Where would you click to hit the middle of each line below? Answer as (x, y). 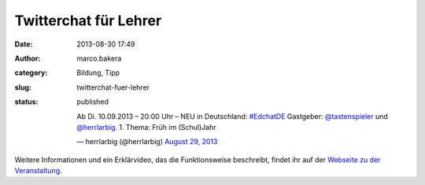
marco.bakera (99, 58)
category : (31, 73)
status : (26, 102)
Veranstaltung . (38, 171)
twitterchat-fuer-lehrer (113, 87)
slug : (23, 87)
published (93, 102)
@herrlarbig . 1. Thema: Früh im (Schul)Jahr (146, 127)
